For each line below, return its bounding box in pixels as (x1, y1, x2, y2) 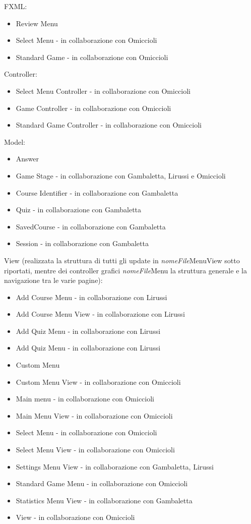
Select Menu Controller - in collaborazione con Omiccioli (16, 85, 191, 96)
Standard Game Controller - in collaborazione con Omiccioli (16, 120, 202, 130)
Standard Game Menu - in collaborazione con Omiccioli (16, 478, 188, 489)
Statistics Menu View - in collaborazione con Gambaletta (16, 495, 193, 505)
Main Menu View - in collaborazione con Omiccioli (16, 410, 173, 421)
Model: (4, 136, 26, 147)
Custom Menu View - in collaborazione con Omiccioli (16, 376, 181, 387)
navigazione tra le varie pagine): (4, 275, 103, 285)
